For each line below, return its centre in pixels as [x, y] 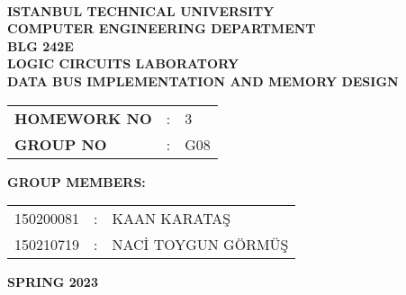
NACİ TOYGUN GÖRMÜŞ [200, 245]
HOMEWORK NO [83, 118]
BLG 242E [41, 45]
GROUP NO [61, 144]
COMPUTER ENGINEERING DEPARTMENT [162, 28]
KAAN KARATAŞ [171, 219]
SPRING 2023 [53, 282]
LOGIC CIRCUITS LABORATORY [123, 63]
